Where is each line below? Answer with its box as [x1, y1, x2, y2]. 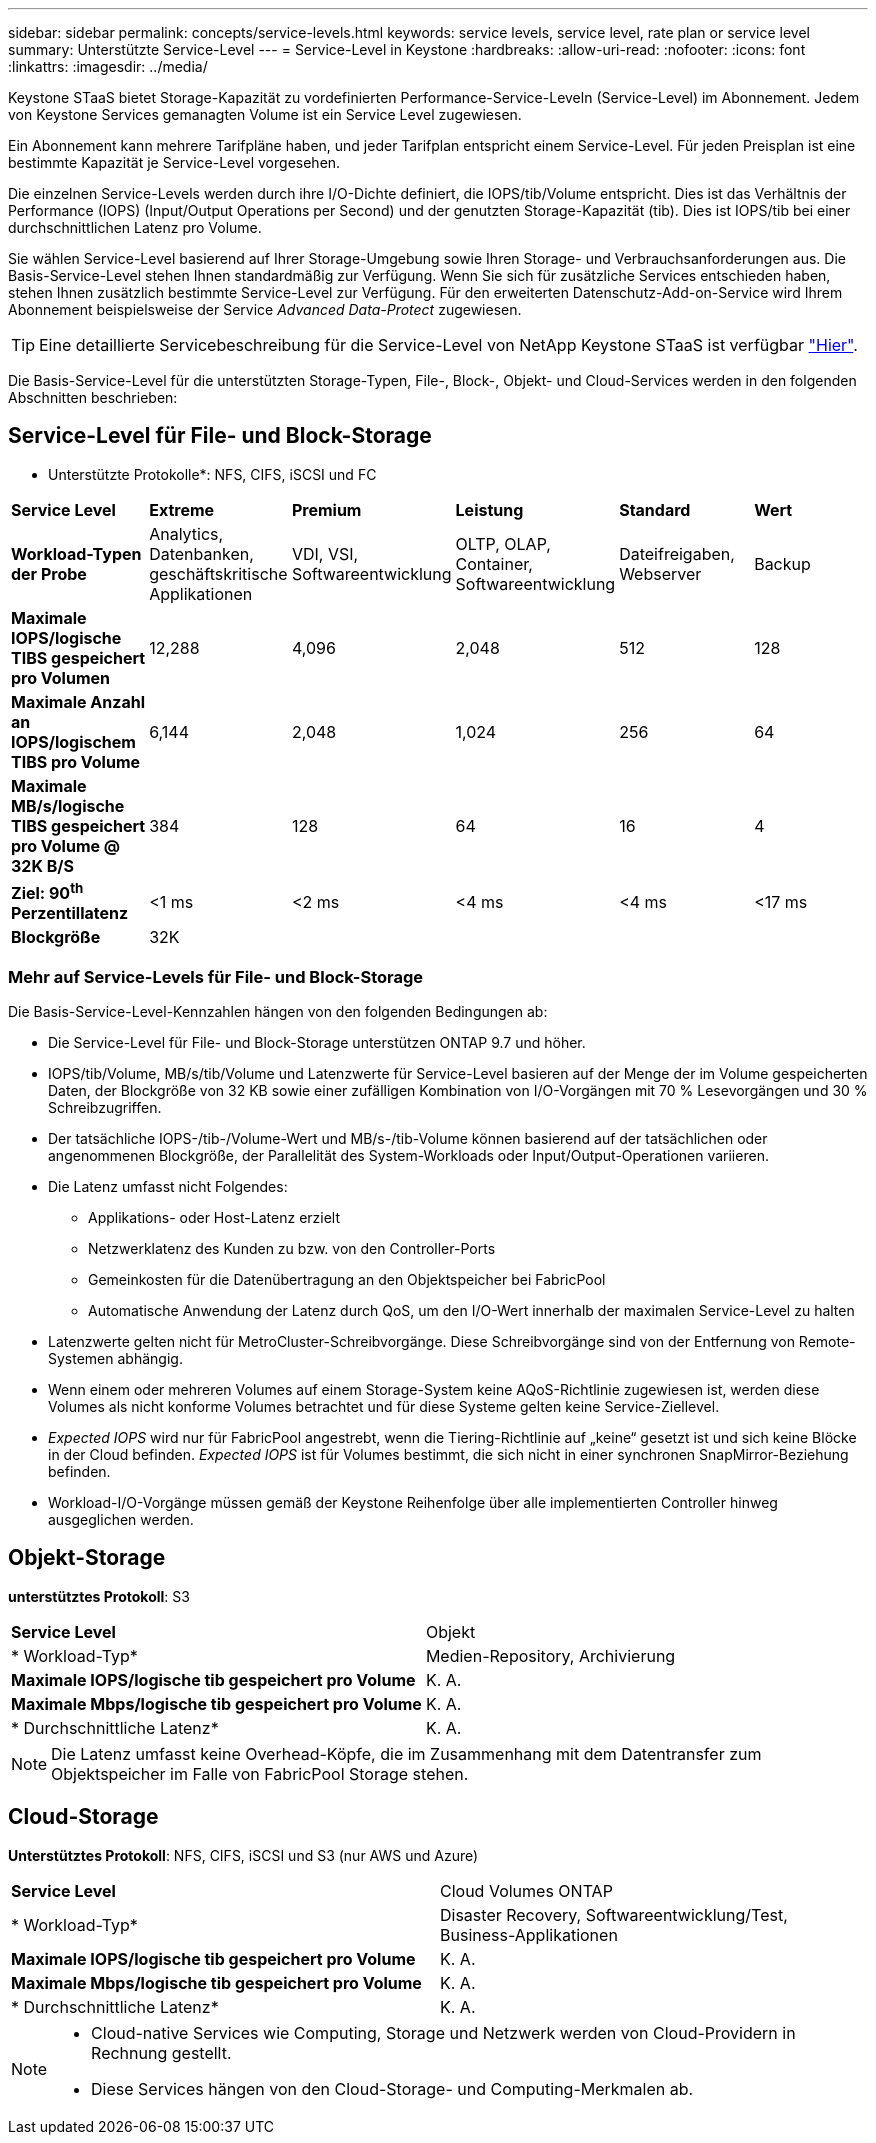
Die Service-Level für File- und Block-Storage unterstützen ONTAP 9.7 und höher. [48, 1033, 586, 1051]
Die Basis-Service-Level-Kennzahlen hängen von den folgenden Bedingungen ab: [8, 1002, 548, 1020]
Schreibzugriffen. [48, 1098, 162, 1116]
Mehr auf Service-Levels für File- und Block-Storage [8, 966, 424, 987]
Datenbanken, [149, 543, 254, 564]
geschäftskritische [149, 563, 288, 584]
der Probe [11, 563, 87, 584]
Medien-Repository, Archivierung [425, 1645, 676, 1666]
